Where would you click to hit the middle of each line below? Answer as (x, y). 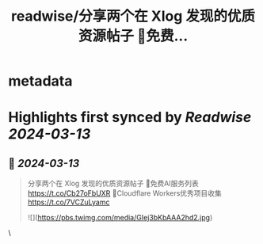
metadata (40, 81)
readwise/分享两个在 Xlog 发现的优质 (133, 16)
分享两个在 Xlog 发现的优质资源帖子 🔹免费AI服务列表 (113, 184)
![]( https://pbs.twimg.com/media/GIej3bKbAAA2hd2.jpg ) (120, 218)
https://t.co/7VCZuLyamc (69, 202)
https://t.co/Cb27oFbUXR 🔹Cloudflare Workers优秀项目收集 (124, 193)
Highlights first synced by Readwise (130, 118)
